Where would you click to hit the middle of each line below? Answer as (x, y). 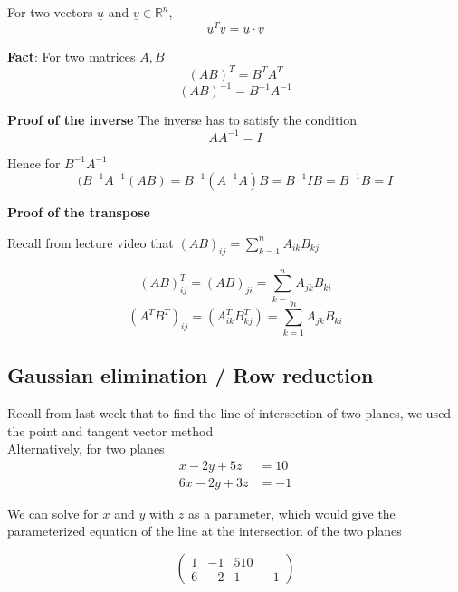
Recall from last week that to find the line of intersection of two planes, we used (229, 413)
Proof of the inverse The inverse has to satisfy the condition (182, 120)
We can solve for (53, 513)
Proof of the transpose (79, 212)
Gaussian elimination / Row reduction (191, 375)
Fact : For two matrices (72, 56)
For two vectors (50, 12)
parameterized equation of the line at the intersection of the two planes (205, 531)
